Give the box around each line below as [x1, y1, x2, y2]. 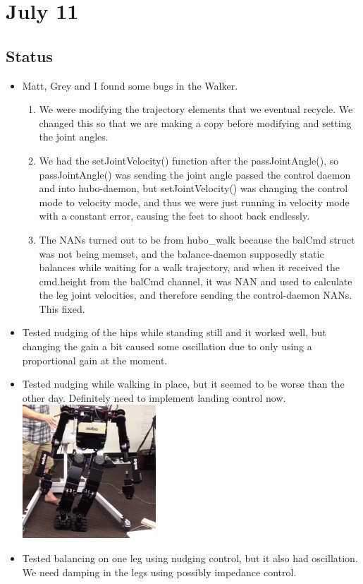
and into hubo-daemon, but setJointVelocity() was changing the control [39, 181, 348, 196]
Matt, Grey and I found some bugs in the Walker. [22, 78, 238, 93]
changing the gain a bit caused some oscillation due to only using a [22, 339, 312, 354]
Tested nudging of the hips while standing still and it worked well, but [22, 325, 326, 340]
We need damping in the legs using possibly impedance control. [22, 564, 297, 579]
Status [6, 44, 53, 66]
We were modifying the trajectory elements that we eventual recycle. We [39, 102, 353, 117]
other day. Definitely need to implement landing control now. [22, 390, 286, 405]
